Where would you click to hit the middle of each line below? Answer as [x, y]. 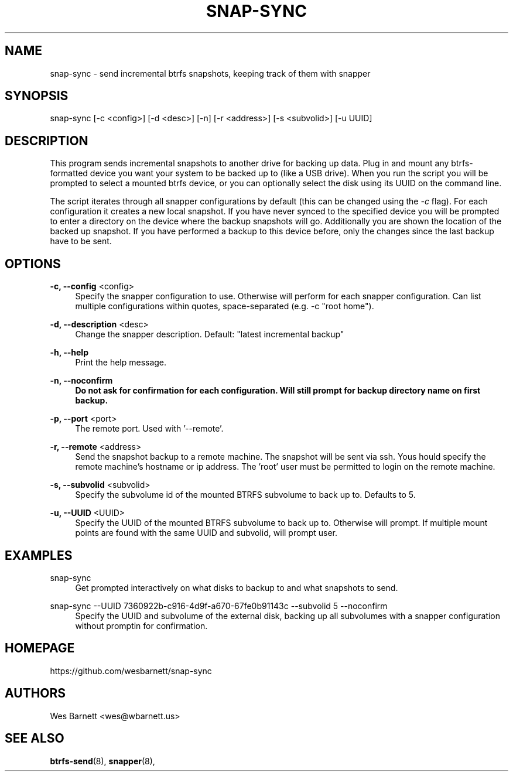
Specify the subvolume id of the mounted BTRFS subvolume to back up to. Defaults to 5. [245, 495]
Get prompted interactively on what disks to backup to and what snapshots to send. [237, 587]
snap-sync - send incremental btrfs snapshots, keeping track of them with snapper [210, 73]
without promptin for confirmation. [141, 625]
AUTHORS [35, 693]
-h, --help [69, 353]
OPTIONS [33, 264]
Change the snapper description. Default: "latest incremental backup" [210, 334]
